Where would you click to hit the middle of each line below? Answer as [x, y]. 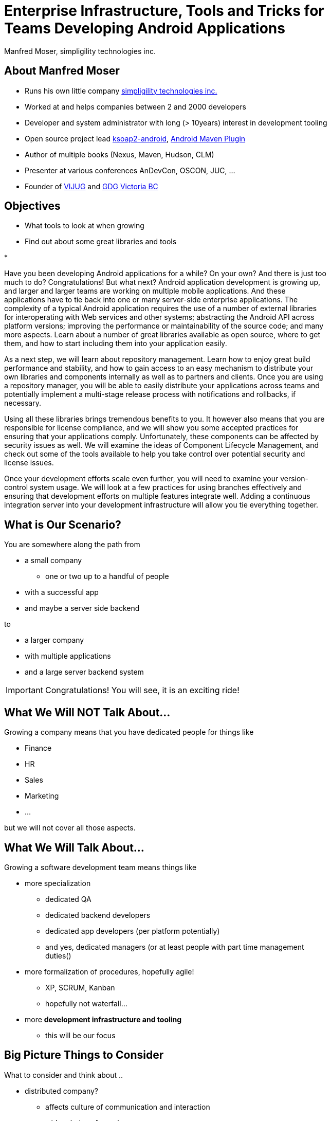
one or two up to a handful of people [107, 576]
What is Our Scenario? [63, 525]
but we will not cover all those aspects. [70, 828]
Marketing [42, 796]
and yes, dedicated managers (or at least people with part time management [175, 947]
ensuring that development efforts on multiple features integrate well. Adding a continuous [157, 496]
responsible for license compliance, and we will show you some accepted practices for [151, 428]
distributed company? [62, 1091]
